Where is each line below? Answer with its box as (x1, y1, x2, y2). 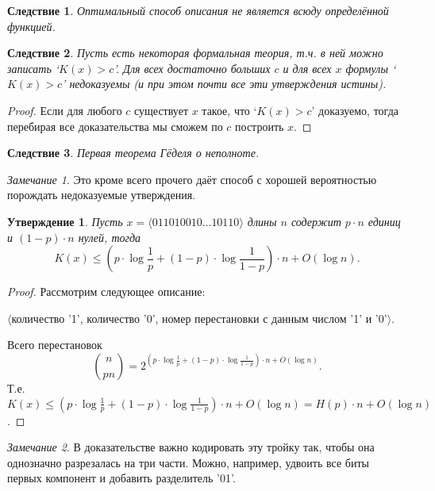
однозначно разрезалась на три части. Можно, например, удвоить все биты (7, 454, 369, 470)
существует (134, 102, 189, 118)
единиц (368, 213, 401, 229)
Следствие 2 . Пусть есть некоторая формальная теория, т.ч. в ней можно (7, 44, 383, 61)
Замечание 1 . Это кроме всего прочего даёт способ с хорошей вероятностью (7, 171, 377, 187)
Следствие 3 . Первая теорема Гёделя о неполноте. (7, 144, 260, 161)
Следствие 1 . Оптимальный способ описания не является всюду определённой (7, 2, 389, 18)
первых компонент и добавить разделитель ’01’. (7, 470, 236, 486)
